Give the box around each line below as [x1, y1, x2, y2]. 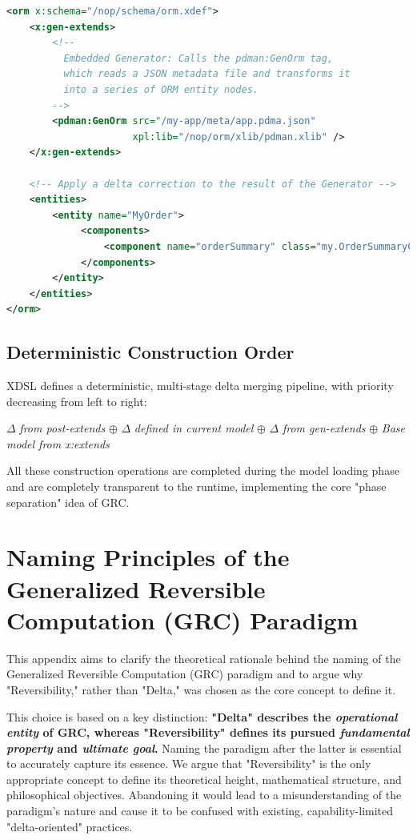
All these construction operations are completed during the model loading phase [6, 462, 399, 479]
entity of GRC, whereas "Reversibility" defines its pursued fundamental [6, 724, 410, 741]
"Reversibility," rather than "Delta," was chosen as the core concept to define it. [6, 681, 396, 697]
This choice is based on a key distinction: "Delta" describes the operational [6, 708, 398, 725]
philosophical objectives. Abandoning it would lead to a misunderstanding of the [6, 786, 402, 803]
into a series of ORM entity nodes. [63, 83, 259, 95]
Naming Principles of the [6, 541, 290, 573]
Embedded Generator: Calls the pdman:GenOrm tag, [63, 52, 334, 64]
